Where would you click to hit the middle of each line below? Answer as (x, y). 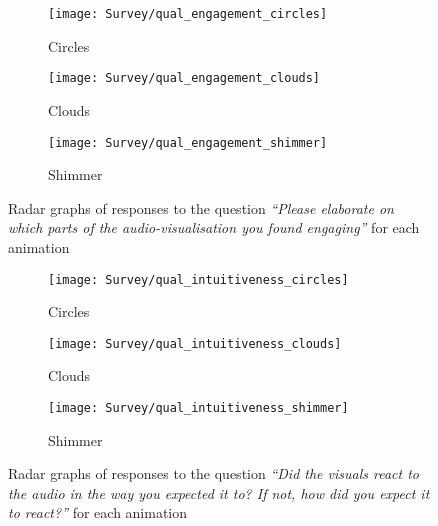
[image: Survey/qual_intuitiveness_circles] (198, 279)
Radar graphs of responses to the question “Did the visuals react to (214, 473)
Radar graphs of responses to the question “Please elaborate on (201, 207)
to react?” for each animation (98, 512)
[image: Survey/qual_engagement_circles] (188, 14)
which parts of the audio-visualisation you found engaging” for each (214, 227)
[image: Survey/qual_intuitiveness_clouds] (195, 343)
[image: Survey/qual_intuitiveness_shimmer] (198, 408)
